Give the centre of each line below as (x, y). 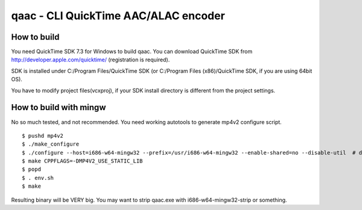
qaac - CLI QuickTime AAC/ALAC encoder (118, 16)
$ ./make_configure (51, 144)
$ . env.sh (38, 178)
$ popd (32, 169)
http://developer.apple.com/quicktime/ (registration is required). (91, 60)
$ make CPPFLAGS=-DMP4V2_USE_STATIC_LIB (82, 161)
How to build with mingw (59, 107)
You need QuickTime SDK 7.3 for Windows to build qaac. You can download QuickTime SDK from (132, 52)
